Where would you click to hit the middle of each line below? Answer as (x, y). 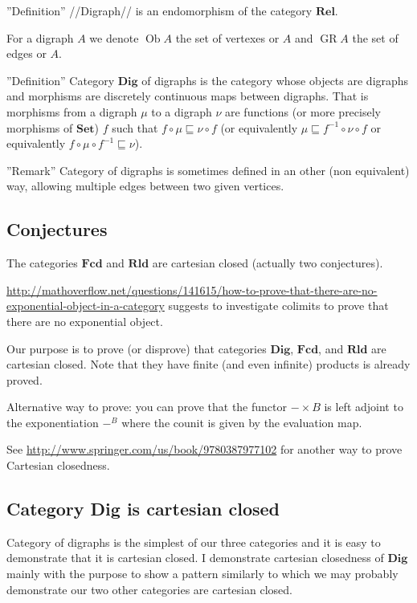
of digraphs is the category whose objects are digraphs (275, 80)
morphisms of (40, 127)
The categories (42, 263)
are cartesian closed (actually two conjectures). (268, 263)
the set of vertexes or (227, 37)
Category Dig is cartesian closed (143, 509)
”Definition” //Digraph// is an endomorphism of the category (159, 10)
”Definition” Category (61, 80)
